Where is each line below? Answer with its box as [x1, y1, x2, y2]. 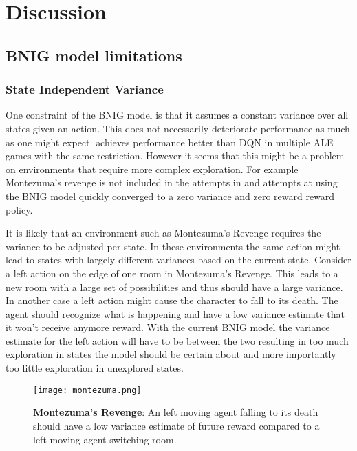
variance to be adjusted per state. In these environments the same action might [6, 239, 340, 253]
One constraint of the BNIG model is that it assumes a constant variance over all [6, 108, 349, 122]
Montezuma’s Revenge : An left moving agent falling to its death [33, 405, 318, 419]
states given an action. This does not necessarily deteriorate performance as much [6, 121, 350, 135]
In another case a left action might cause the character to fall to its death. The [6, 293, 338, 308]
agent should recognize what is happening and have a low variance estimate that [6, 306, 345, 321]
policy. [6, 202, 33, 217]
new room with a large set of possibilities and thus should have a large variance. [6, 279, 343, 294]
